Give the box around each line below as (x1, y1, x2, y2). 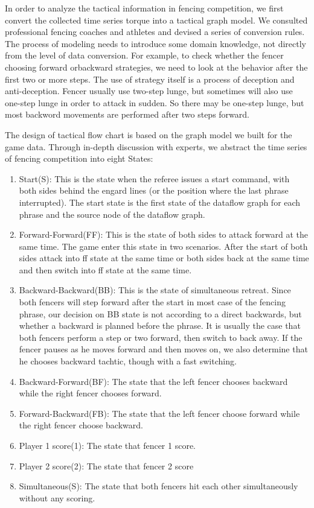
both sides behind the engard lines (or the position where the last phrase (19, 184, 289, 197)
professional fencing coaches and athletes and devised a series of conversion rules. (5, 25, 305, 38)
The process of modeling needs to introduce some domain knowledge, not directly (5, 37, 306, 49)
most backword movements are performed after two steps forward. (5, 108, 249, 121)
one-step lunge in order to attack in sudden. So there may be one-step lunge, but (5, 96, 304, 109)
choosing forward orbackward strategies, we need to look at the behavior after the (5, 60, 308, 73)
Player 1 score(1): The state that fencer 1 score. (19, 439, 196, 451)
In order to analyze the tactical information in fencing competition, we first (5, 2, 284, 14)
